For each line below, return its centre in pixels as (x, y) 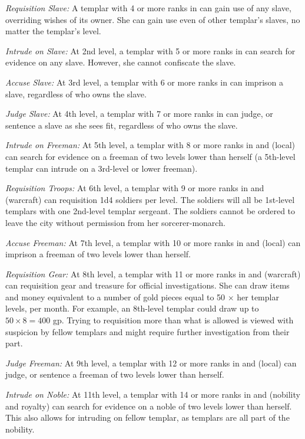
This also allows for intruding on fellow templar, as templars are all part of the (147, 417)
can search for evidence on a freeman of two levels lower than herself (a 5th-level (150, 156)
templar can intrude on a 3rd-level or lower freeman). (102, 168)
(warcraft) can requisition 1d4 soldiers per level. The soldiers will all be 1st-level (150, 199)
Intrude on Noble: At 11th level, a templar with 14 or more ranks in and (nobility (153, 394)
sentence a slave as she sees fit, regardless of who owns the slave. (122, 125)
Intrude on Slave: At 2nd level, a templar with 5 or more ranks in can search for (150, 50)
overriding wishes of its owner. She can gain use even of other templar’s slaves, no (153, 19)
